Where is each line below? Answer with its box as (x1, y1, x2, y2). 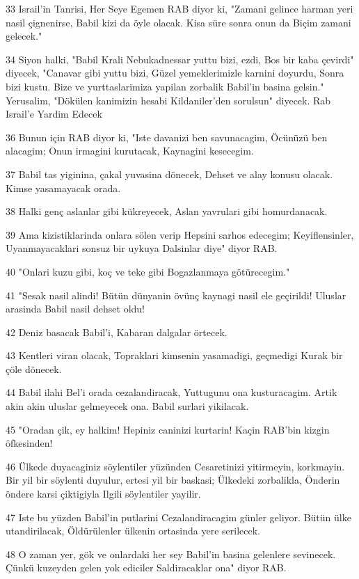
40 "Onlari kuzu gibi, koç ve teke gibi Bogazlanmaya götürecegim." (6, 264, 290, 278)
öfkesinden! (6, 436, 53, 450)
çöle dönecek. (6, 361, 62, 376)
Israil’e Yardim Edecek (6, 106, 102, 121)
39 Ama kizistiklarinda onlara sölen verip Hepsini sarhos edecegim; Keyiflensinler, (6, 227, 354, 241)
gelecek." (6, 29, 42, 43)
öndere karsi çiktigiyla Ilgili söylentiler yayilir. (6, 486, 201, 501)
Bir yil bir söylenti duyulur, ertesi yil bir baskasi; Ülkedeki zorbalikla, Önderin (6, 473, 340, 487)
